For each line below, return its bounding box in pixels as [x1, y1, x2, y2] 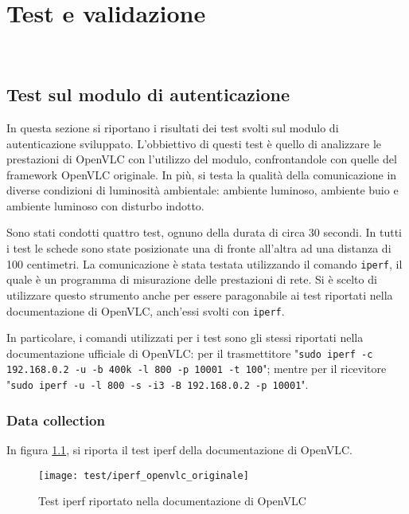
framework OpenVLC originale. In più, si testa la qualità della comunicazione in [6, 166, 397, 182]
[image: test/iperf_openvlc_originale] [38, 469, 249, 481]
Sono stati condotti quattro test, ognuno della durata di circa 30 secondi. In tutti [6, 224, 402, 241]
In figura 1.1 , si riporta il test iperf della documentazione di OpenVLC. [6, 441, 353, 457]
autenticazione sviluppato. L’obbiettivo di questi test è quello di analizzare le [6, 135, 382, 151]
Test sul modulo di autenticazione [6, 82, 290, 107]
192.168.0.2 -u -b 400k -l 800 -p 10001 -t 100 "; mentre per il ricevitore [6, 360, 387, 377]
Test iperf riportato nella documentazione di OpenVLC [38, 492, 306, 509]
